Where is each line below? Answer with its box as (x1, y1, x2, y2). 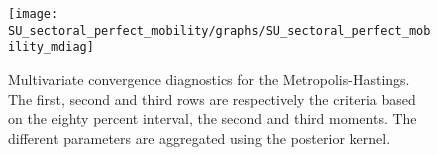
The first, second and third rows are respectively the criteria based (8, 88, 416, 109)
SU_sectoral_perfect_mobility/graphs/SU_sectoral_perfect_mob (8, 23, 431, 38)
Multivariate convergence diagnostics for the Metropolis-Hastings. (8, 68, 410, 89)
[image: (8, 7, 59, 21)
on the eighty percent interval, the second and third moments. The (8, 108, 417, 129)
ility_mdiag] (8, 40, 94, 55)
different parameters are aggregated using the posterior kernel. (8, 127, 391, 148)
